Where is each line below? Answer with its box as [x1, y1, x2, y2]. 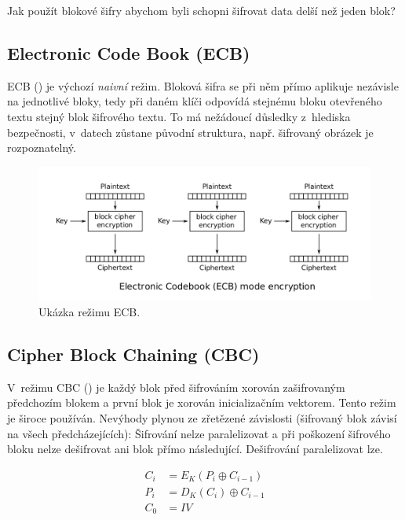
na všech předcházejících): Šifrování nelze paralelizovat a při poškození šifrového [7, 425, 391, 441]
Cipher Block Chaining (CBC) [7, 341, 260, 366]
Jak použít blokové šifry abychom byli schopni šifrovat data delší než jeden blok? [7, 2, 396, 18]
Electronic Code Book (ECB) [7, 40, 250, 65]
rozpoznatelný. [7, 139, 76, 156]
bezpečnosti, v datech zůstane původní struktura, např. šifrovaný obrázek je [7, 124, 374, 140]
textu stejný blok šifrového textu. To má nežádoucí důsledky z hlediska [7, 108, 351, 124]
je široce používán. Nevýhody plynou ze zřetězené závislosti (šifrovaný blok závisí [7, 409, 397, 426]
